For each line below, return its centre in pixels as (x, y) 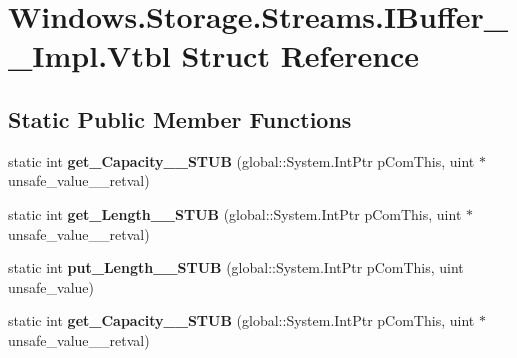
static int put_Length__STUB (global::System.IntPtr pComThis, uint (236, 267)
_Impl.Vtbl (89, 55)
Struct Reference (300, 55)
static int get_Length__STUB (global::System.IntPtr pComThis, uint (235, 213)
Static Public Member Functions (180, 118)
